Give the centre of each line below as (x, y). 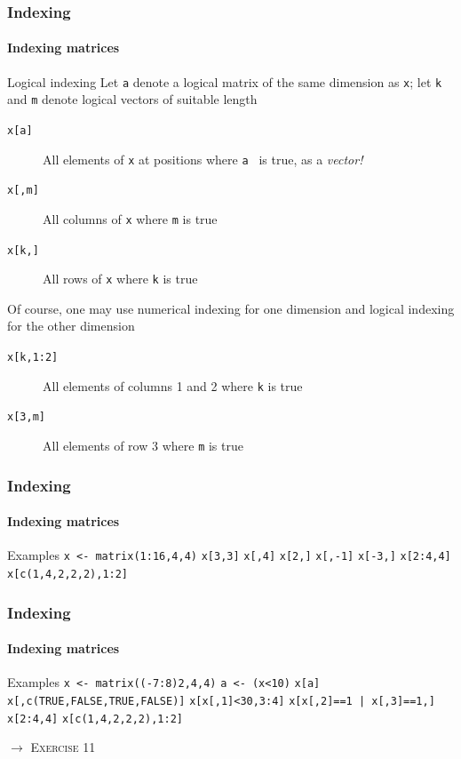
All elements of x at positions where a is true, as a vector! (203, 159)
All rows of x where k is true (120, 279)
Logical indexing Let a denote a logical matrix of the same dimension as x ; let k (225, 81)
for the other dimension (71, 326)
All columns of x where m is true (130, 218)
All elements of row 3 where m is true (143, 446)
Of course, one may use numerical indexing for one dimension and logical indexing (231, 308)
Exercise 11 (63, 747)
